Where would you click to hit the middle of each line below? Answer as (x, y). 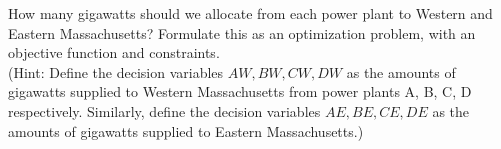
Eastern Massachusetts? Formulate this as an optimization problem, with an (242, 32)
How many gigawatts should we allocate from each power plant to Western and (250, 13)
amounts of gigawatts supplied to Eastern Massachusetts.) (186, 130)
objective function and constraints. (114, 52)
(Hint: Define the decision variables (116, 71)
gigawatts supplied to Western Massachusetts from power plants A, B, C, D (240, 91)
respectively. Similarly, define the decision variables (164, 110)
